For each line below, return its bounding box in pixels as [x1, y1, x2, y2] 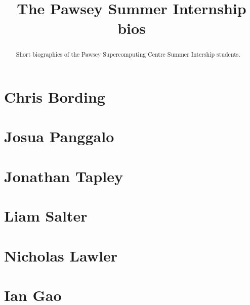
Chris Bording [4, 86, 105, 107]
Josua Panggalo [4, 126, 114, 147]
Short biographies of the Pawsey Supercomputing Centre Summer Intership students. [16, 50, 240, 59]
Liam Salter [4, 205, 88, 226]
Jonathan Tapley [4, 165, 123, 186]
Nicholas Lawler [4, 245, 117, 266]
